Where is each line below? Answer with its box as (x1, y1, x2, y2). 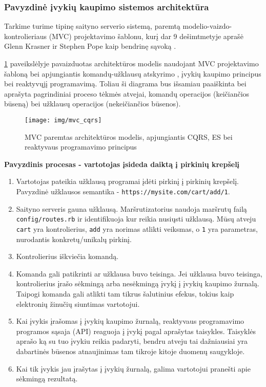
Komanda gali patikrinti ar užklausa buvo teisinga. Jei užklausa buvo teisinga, (16, 268, 262, 279)
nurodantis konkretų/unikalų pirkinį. (16, 233, 132, 244)
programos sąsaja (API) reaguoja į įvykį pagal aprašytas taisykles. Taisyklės (16, 325, 256, 336)
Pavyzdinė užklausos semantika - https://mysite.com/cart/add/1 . (16, 186, 230, 196)
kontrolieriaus (4, 30, 47, 41)
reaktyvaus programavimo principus (25, 141, 137, 152)
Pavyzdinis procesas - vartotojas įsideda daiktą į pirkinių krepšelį (4, 158, 240, 169)
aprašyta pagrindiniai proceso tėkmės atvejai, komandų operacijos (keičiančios (4, 88, 250, 99)
